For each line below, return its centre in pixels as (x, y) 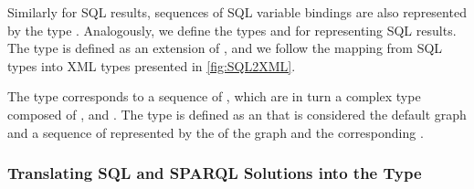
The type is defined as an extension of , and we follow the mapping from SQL (225, 48)
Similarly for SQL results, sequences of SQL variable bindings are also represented (237, 12)
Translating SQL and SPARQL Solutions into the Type (215, 173)
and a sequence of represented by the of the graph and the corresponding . (216, 132)
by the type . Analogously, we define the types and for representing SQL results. (232, 30)
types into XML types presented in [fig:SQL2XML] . (152, 65)
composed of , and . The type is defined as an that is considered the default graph (237, 114)
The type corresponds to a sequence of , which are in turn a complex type (214, 96)
